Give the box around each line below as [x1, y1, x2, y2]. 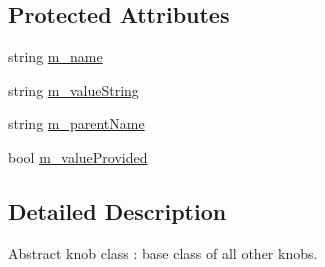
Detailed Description [8, 195, 227, 226]
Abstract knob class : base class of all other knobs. [8, 242, 318, 263]
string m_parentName [8, 113, 145, 134]
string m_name [8, 46, 103, 67]
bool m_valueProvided [8, 146, 148, 167]
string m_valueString [8, 79, 139, 100]
